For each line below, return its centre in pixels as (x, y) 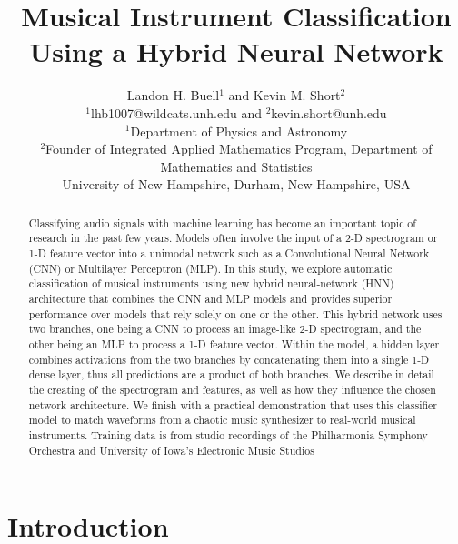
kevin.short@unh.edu (329, 112)
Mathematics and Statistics (236, 166)
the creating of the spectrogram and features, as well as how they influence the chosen (232, 389)
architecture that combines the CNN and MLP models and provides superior (210, 298)
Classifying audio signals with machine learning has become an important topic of (222, 222)
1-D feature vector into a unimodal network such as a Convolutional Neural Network (229, 252)
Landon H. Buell (173, 95)
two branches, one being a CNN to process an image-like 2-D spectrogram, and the (225, 329)
